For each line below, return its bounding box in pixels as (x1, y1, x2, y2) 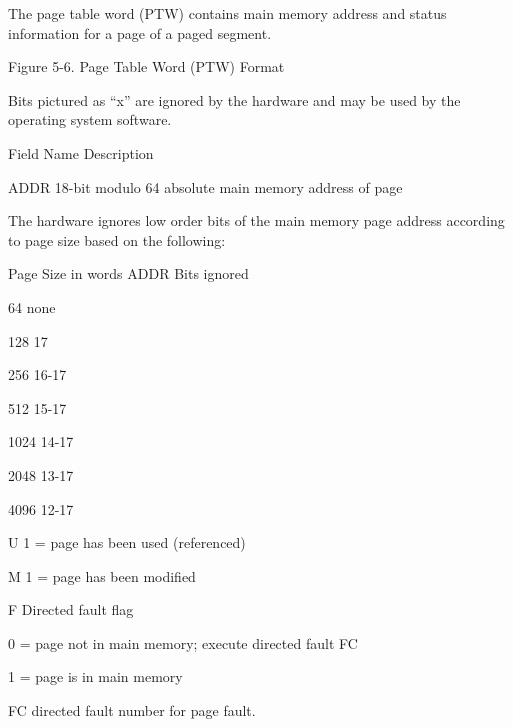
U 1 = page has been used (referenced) (8, 532, 246, 553)
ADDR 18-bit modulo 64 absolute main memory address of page (8, 176, 403, 197)
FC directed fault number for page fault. (8, 700, 256, 721)
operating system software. (8, 109, 172, 130)
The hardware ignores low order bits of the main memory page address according (8, 210, 505, 231)
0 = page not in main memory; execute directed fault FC (8, 632, 358, 653)
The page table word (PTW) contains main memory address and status (8, 3, 447, 23)
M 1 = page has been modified (8, 565, 196, 586)
